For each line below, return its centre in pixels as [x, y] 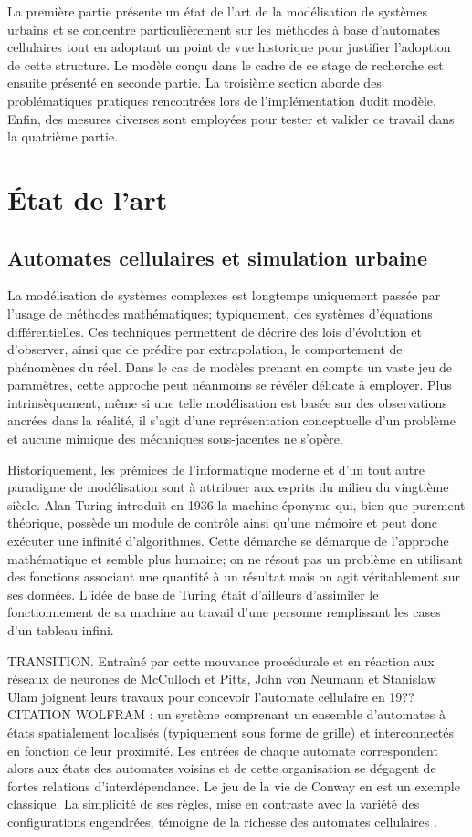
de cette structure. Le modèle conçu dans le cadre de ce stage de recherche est [226, 64]
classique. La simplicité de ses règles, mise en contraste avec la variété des [214, 804]
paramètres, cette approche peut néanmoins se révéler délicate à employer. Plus [230, 385]
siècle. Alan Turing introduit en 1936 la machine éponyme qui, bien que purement [236, 504]
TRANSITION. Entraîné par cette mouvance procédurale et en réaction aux [221, 660]
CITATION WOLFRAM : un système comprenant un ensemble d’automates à [227, 714]
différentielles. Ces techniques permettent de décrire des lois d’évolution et [215, 331]
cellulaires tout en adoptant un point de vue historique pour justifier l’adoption [229, 47]
